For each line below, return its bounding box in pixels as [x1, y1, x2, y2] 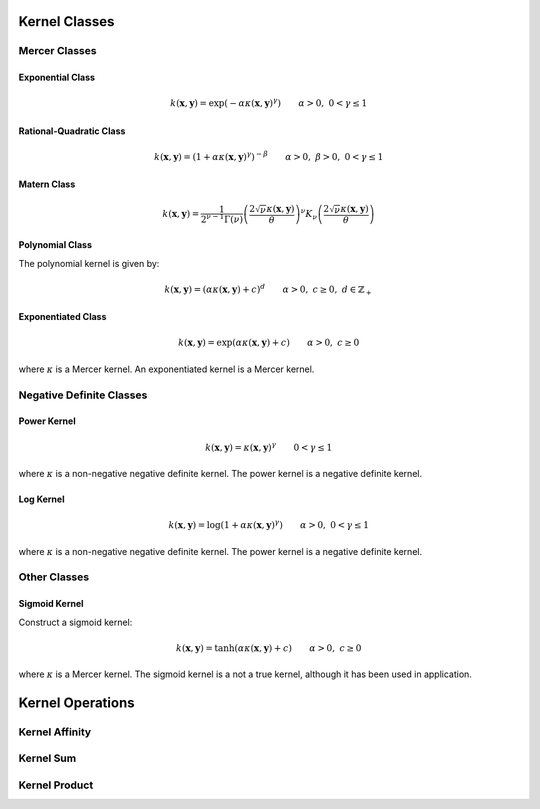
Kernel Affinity [18, 725, 92, 739]
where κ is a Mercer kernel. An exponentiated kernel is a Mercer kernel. [18, 363, 315, 375]
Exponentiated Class [18, 311, 107, 323]
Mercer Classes [18, 44, 97, 58]
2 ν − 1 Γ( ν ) [200, 212, 244, 225]
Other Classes [18, 570, 90, 584]
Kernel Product [18, 778, 94, 792]
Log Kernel [18, 493, 65, 505]
